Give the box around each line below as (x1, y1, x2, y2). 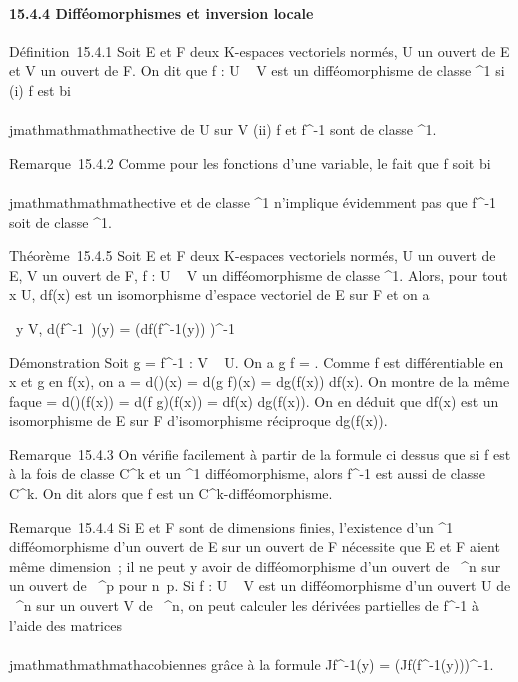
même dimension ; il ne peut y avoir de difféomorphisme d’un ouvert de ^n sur (9, 555, 501, 576)
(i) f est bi (9, 79, 71, 100)
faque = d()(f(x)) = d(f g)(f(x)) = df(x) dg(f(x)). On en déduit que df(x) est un (9, 390, 499, 411)
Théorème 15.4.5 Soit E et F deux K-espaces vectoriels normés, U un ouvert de (9, 245, 496, 266)
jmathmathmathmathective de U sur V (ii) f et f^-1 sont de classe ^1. (9, 119, 437, 140)
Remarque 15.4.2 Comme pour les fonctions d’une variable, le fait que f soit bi (9, 152, 491, 173)
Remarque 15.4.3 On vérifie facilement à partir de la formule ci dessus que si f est (9, 443, 511, 464)
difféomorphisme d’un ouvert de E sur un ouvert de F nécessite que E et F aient (9, 536, 500, 557)
